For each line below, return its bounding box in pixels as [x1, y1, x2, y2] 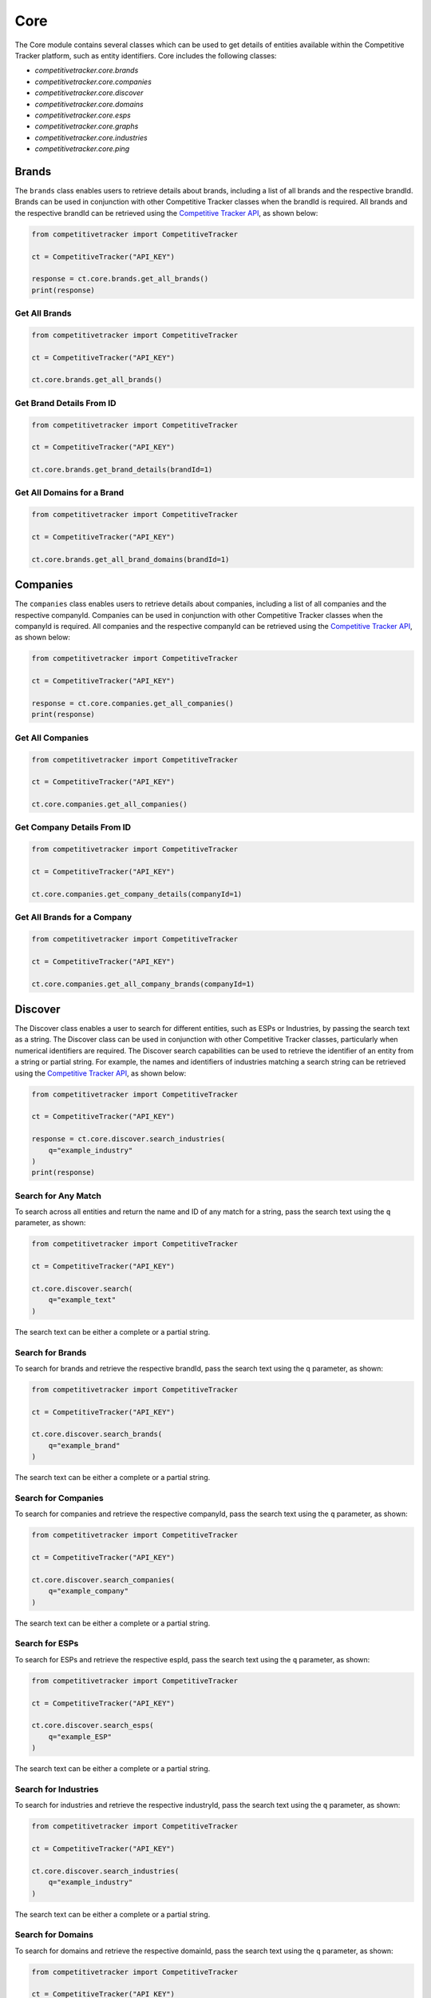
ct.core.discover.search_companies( [31, 1575, 176, 1584]
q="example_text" [48, 1296, 117, 1304]
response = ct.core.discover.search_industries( [31, 1135, 226, 1144]
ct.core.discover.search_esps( [31, 1721, 155, 1730]
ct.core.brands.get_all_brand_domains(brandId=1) [31, 555, 230, 563]
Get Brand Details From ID [14, 397, 117, 408]
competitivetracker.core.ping [34, 144, 130, 153]
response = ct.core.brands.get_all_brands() [31, 274, 209, 284]
